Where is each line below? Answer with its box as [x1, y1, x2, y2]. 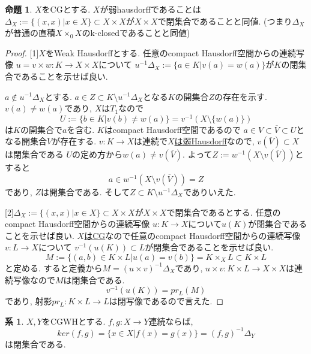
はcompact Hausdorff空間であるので [104, 123, 241, 135]
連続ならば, [148, 314, 193, 327]
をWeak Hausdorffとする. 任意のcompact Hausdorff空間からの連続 [45, 46, 297, 59]
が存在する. [52, 135, 97, 147]
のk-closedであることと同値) [82, 26, 190, 39]
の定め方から [72, 148, 123, 161]
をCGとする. [41, 3, 91, 15]
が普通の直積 [5, 26, 55, 39]
